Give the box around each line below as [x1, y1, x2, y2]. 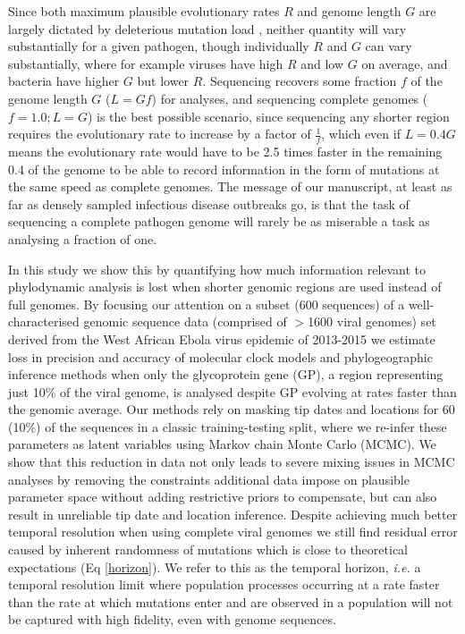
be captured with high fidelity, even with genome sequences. [8, 610, 336, 629]
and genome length [297, 2, 402, 20]
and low [300, 54, 344, 72]
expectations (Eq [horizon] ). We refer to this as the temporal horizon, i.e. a [8, 557, 421, 576]
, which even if [321, 124, 401, 143]
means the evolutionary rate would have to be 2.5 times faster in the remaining [8, 141, 443, 160]
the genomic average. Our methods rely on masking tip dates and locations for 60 [8, 400, 455, 418]
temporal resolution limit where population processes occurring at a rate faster [8, 575, 440, 594]
